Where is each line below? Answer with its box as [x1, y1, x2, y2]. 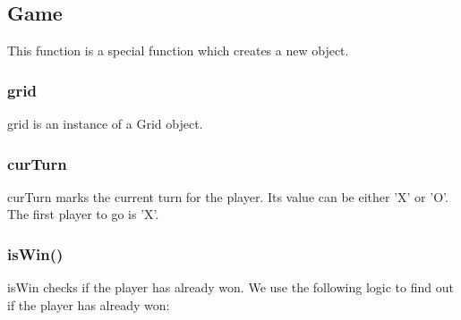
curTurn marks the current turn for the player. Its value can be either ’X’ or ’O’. [7, 187, 448, 206]
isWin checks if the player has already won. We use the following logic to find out [7, 278, 454, 297]
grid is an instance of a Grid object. [7, 114, 203, 133]
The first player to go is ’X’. [7, 205, 159, 223]
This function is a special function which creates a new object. [7, 41, 349, 60]
